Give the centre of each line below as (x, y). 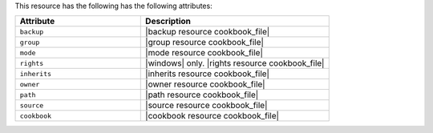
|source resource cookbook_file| (206, 106)
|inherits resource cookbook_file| (208, 74)
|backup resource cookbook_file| (208, 32)
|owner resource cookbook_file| (205, 84)
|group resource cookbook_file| (205, 42)
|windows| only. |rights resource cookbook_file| (235, 63)
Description (168, 22)
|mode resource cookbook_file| (204, 53)
